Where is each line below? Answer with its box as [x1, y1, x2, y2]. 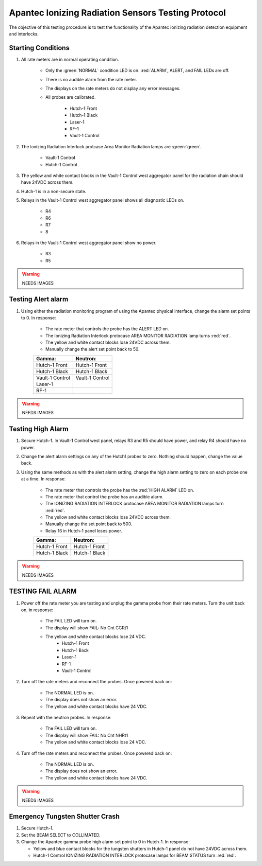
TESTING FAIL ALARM [9, 587, 77, 596]
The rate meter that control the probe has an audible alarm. [45, 494, 164, 499]
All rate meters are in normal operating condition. [21, 56, 119, 62]
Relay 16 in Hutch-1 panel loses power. [45, 528, 122, 533]
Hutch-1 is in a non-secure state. [21, 188, 87, 194]
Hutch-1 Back [62, 647, 89, 653]
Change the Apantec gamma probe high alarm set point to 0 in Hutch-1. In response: [21, 839, 190, 845]
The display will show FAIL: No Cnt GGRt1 [45, 625, 128, 631]
